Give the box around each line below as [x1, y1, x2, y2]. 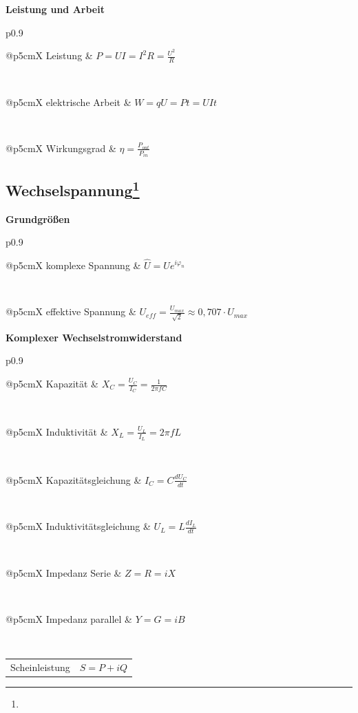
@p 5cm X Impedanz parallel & [6, 611, 133, 626]
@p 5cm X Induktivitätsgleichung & [6, 519, 151, 533]
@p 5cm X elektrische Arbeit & [6, 94, 131, 109]
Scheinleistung [10, 659, 70, 674]
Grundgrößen [6, 211, 70, 226]
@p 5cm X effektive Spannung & [6, 304, 136, 319]
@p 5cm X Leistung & [6, 48, 93, 63]
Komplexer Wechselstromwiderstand [6, 330, 182, 344]
